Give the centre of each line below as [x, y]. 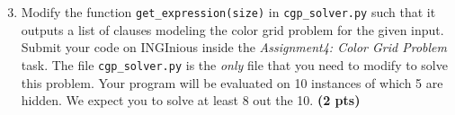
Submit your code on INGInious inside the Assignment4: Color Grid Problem [234, 47]
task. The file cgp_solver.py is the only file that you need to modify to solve [234, 64]
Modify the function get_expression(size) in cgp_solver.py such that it [228, 12]
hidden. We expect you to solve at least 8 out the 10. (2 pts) [191, 100]
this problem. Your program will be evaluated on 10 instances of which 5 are [232, 82]
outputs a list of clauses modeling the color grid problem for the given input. [232, 29]
